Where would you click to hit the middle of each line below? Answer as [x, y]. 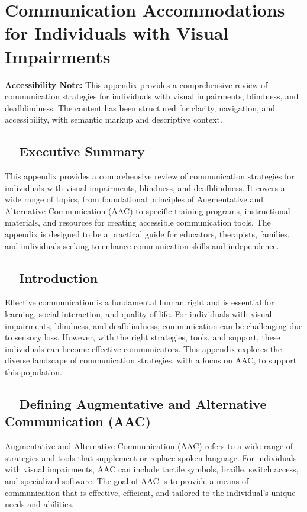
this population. [33, 372]
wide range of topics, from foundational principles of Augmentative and [134, 199]
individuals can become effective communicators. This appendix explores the [143, 348]
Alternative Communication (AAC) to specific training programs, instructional [148, 210]
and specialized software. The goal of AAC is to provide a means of [127, 480]
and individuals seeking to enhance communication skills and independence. [142, 245]
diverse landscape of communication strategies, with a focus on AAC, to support [151, 360]
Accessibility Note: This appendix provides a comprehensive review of [136, 84]
